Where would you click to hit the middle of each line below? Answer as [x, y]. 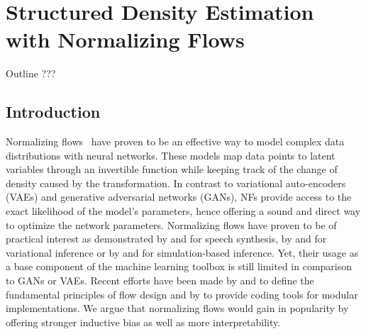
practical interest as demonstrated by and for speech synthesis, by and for [166, 239]
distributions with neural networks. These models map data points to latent [171, 155]
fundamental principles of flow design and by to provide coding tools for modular [182, 294]
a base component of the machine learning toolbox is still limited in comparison [179, 266]
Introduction [53, 112]
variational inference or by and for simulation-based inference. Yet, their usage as [182, 252]
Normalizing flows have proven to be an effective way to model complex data [175, 141]
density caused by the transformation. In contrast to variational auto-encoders [176, 183]
